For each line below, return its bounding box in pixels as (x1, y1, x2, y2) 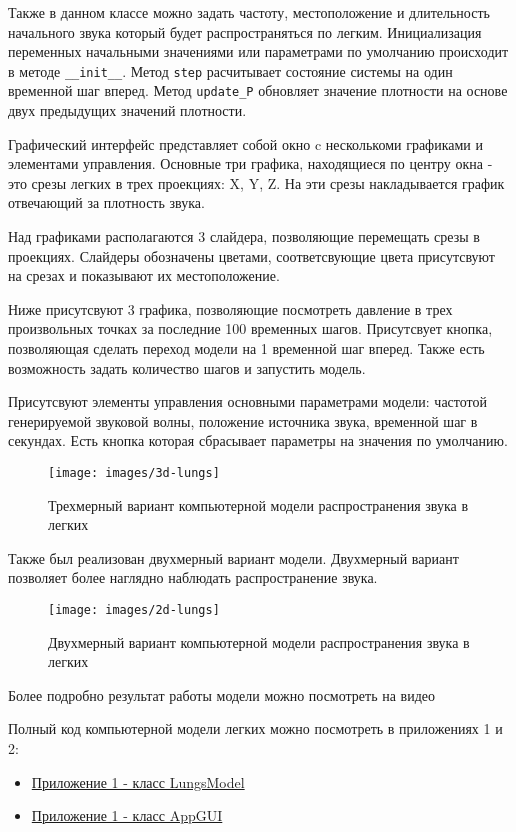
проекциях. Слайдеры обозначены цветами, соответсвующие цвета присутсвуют (8, 245, 495, 266)
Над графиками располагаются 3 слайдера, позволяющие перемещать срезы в (8, 226, 480, 247)
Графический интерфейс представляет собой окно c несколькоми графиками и (8, 133, 483, 154)
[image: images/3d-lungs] (48, 466, 220, 480)
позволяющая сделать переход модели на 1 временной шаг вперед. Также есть (8, 338, 485, 359)
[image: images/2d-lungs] (48, 603, 220, 618)
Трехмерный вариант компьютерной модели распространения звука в (48, 494, 469, 515)
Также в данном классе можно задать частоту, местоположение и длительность (8, 2, 490, 22)
